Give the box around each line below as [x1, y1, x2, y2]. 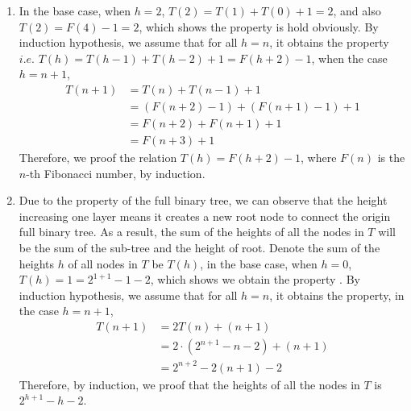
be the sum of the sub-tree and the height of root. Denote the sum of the [19, 239, 380, 256]
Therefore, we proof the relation [19, 149, 177, 166]
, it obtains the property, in [269, 286, 405, 303]
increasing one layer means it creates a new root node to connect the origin [19, 207, 391, 224]
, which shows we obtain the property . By [150, 271, 360, 288]
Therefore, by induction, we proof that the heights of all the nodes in [19, 376, 360, 392]
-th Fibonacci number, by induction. [26, 164, 205, 181]
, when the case [311, 49, 388, 66]
